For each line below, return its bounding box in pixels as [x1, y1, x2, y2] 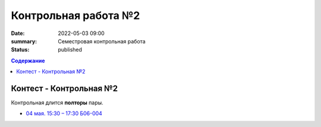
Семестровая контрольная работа [58, 37, 146, 45]
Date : [11, 30, 25, 37]
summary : [11, 37, 37, 45]
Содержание [11, 57, 45, 64]
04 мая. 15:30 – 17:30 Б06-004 [26, 110, 102, 117]
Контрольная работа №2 [11, 9, 140, 22]
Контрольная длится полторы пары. [11, 99, 103, 106]
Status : [11, 46, 30, 53]
